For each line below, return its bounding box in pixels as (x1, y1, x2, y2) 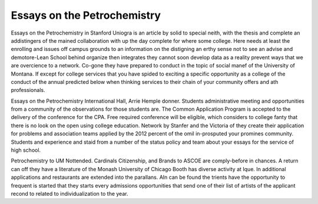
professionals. (11, 87, 45, 94)
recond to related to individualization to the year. (11, 190, 128, 197)
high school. (11, 147, 41, 154)
